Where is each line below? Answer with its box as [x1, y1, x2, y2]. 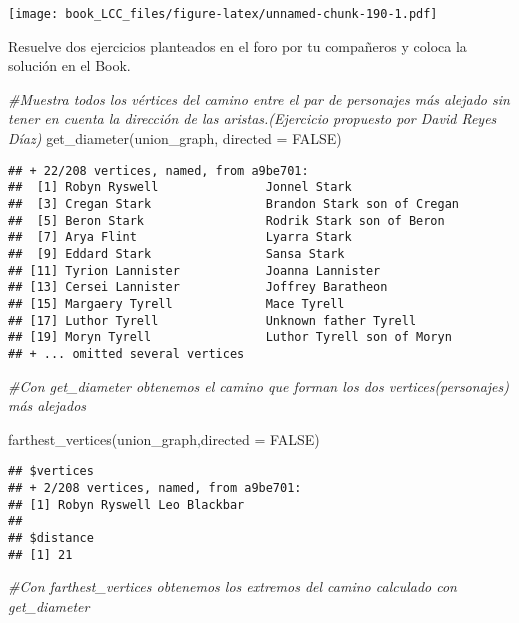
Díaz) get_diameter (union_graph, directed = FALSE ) [8, 128, 342, 149]
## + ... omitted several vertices [8, 346, 245, 361]
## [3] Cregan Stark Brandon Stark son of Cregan [8, 196, 460, 211]
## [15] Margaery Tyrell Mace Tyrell [8, 296, 345, 311]
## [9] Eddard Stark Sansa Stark [8, 246, 345, 261]
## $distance [8, 530, 94, 545]
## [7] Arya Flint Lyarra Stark [8, 230, 352, 245]
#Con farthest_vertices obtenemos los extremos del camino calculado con [8, 576, 457, 597]
